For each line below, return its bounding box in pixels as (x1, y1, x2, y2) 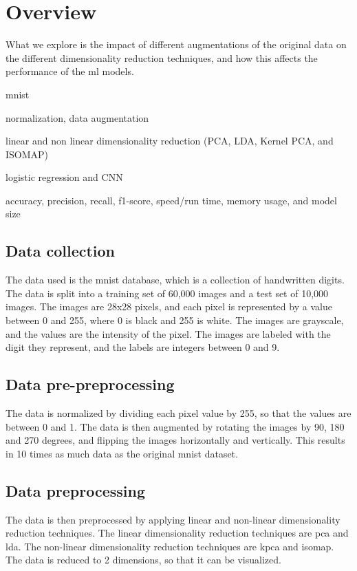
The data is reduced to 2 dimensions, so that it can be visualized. (6, 552, 281, 567)
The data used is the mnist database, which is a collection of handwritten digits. (6, 272, 345, 287)
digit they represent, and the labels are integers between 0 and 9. (6, 340, 280, 354)
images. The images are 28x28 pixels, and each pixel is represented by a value (6, 299, 332, 314)
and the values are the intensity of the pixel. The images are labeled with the (6, 326, 331, 341)
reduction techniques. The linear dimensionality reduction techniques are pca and (6, 526, 349, 540)
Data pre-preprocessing (6, 374, 175, 395)
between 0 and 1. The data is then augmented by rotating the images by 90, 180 (6, 419, 345, 433)
